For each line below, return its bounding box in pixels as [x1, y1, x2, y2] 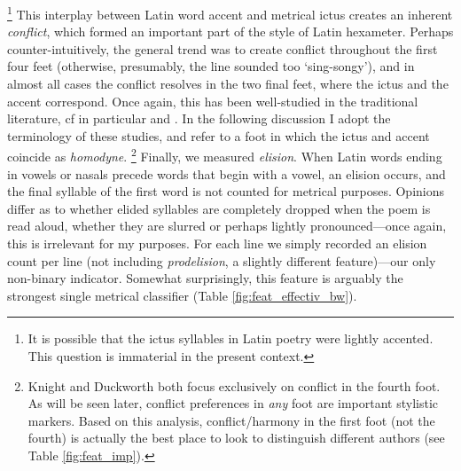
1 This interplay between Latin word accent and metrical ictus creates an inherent [7, 3, 453, 23]
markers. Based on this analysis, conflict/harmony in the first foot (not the [27, 411, 435, 429]
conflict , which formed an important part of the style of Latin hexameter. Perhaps [7, 22, 454, 41]
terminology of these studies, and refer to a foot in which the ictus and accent [7, 126, 430, 145]
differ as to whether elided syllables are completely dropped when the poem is [7, 199, 431, 217]
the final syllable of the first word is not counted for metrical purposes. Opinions [7, 182, 445, 200]
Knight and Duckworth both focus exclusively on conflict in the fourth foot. [27, 376, 441, 395]
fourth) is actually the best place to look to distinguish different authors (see [27, 428, 445, 447]
